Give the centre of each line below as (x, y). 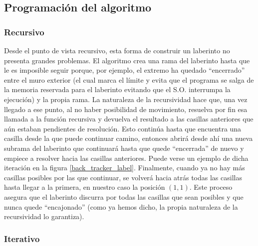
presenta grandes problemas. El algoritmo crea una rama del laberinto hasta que (127, 60)
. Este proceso (211, 187)
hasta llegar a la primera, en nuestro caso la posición (85, 187)
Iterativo (22, 238)
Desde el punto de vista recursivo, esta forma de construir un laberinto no (117, 50)
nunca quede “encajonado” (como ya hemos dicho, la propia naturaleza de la (121, 206)
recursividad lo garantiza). (44, 216)
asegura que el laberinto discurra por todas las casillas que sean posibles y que (124, 196)
